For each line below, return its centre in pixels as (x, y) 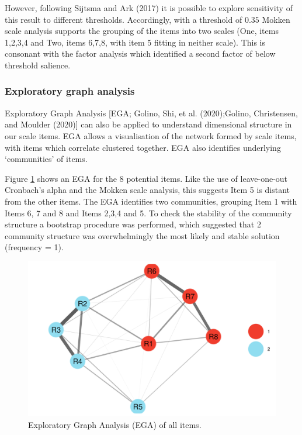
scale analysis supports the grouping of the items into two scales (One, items (142, 31)
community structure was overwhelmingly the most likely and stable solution (142, 235)
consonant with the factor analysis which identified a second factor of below (140, 53)
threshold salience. (38, 65)
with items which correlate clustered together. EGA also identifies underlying (143, 147)
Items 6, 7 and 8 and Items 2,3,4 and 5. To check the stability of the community (148, 213)
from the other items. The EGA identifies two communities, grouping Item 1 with (151, 201)
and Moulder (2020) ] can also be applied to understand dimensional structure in (148, 124)
